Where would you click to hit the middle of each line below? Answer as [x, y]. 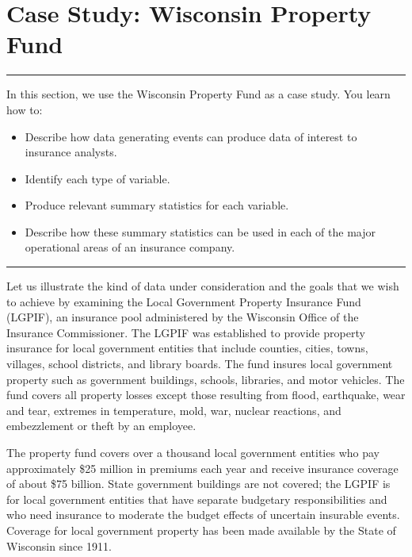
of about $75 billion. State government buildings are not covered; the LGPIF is [198, 484]
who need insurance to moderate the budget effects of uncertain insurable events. [203, 515]
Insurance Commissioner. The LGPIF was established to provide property [186, 332]
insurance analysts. [71, 152]
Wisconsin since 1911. [59, 545]
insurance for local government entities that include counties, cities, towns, [187, 348]
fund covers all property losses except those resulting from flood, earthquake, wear [206, 395]
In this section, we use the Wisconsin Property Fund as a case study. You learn [198, 94]
